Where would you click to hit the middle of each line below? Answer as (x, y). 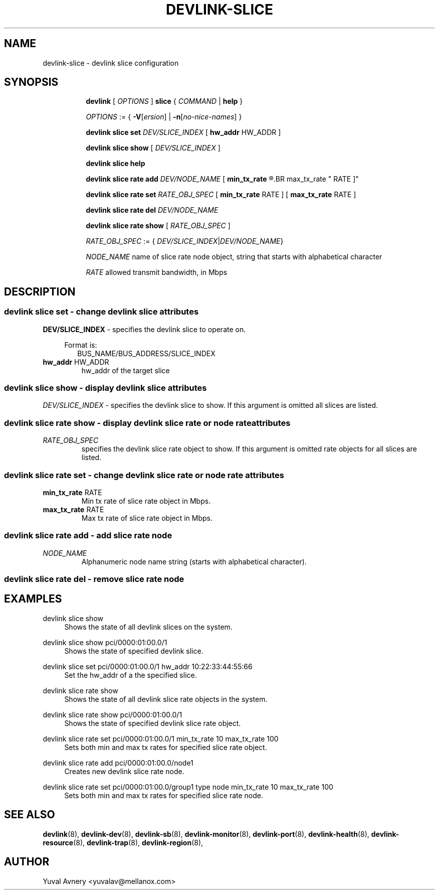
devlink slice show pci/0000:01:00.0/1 (105, 642)
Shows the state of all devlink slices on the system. (148, 627)
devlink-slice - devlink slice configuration (111, 63)
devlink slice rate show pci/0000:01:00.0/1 (113, 714)
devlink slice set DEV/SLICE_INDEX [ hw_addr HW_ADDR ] (183, 132)
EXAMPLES (33, 599)
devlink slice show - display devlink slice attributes (105, 388)
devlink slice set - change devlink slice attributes (101, 312)
